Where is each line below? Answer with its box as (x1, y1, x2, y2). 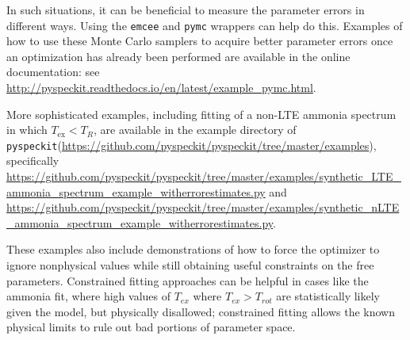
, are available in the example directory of (93, 121, 297, 138)
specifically (6, 152, 59, 169)
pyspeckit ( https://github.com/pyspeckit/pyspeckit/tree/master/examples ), (6, 136, 377, 153)
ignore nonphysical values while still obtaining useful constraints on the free (6, 257, 374, 273)
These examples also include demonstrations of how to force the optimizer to (6, 241, 380, 258)
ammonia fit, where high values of (6, 288, 171, 304)
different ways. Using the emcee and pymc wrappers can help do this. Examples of (6, 17, 403, 33)
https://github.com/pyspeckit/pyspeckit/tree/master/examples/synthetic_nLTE (6, 199, 400, 216)
